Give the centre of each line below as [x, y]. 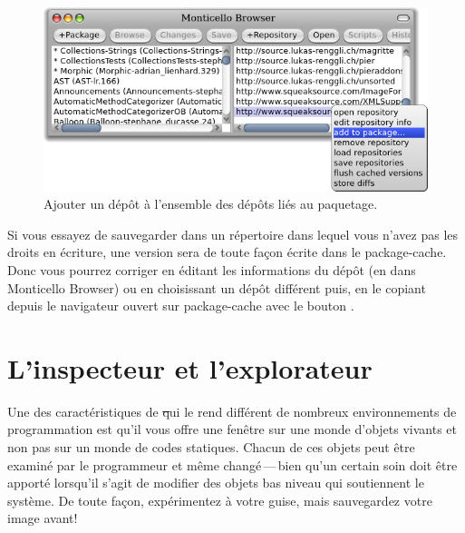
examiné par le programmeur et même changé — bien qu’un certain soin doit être [232, 464]
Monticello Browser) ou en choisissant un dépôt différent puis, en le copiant [217, 287]
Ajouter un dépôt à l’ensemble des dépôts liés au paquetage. [211, 204]
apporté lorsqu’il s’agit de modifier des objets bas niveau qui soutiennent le [216, 483]
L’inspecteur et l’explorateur [190, 367]
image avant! [43, 518]
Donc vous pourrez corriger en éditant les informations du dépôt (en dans [212, 269]
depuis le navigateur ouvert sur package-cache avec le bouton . [181, 306]
